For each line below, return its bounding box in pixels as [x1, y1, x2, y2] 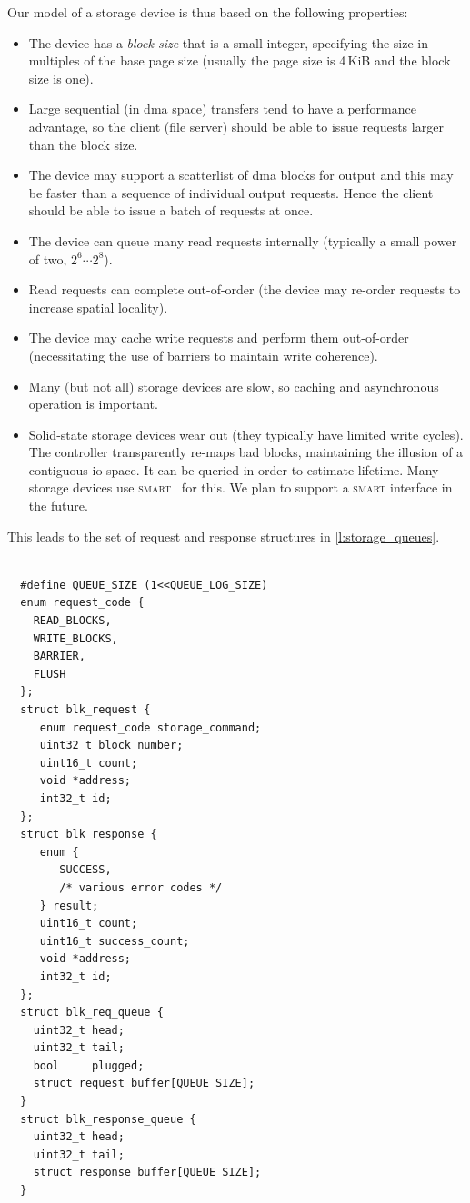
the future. [28, 496, 88, 515]
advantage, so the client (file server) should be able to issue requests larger [28, 116, 444, 135]
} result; [39, 899, 99, 912]
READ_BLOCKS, [33, 614, 112, 628]
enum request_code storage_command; [39, 721, 262, 734]
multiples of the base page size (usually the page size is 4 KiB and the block [28, 51, 451, 70]
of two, [28, 249, 67, 268]
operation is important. [28, 394, 158, 413]
